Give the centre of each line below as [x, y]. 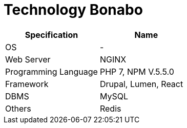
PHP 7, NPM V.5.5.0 [137, 71]
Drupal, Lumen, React [141, 84]
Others [18, 108]
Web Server [28, 59]
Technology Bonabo [73, 10]
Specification [51, 35]
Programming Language [51, 71]
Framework [27, 84]
